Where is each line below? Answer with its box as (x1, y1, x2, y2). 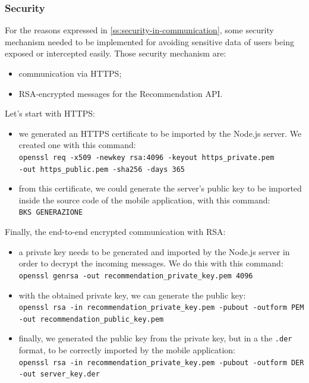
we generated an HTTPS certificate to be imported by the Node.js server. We (18, 127, 302, 139)
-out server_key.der (18, 370, 100, 379)
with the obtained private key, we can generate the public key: (18, 288, 246, 301)
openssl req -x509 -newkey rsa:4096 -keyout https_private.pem (18, 153, 275, 162)
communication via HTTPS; (18, 67, 122, 79)
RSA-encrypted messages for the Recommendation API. (18, 87, 223, 99)
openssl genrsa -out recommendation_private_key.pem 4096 (18, 271, 253, 280)
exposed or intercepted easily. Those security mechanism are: (5, 47, 226, 59)
